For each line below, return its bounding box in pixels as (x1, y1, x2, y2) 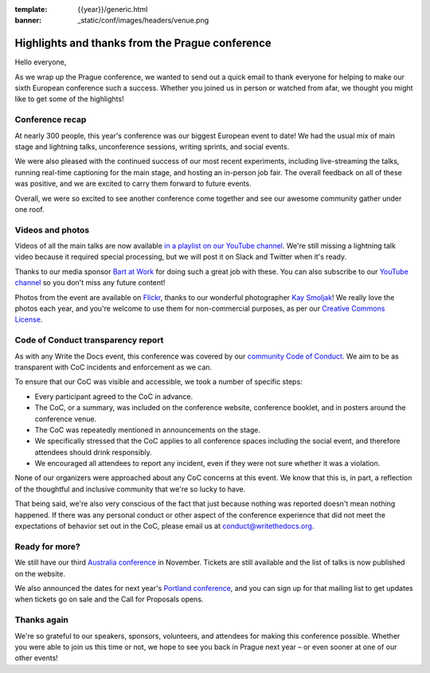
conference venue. (34, 414, 97, 424)
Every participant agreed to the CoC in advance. (34, 391, 193, 401)
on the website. (14, 569, 65, 578)
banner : (14, 16, 42, 25)
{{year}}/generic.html (77, 5, 148, 14)
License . (14, 315, 43, 324)
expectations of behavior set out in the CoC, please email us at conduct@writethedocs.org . (14, 522, 315, 531)
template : (14, 5, 48, 14)
